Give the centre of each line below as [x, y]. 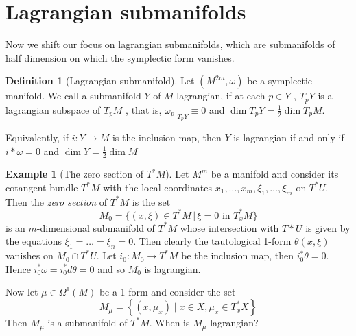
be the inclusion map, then [238, 255]
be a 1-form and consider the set [167, 292]
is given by [328, 227]
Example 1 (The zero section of [75, 174]
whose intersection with [229, 227]
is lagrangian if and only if [289, 137]
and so [111, 268]
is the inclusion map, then [167, 137]
